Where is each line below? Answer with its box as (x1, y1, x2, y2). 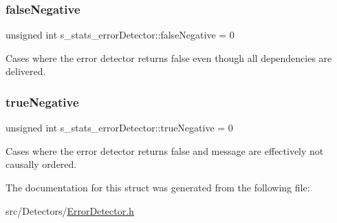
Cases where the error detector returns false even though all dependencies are (6, 50, 332, 65)
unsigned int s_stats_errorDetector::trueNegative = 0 (6, 120, 233, 135)
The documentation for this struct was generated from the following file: (6, 180, 310, 194)
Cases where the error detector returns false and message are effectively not (6, 143, 324, 158)
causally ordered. (6, 157, 77, 171)
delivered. (6, 64, 46, 78)
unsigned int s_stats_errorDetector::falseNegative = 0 (6, 28, 235, 42)
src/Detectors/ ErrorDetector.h (6, 203, 134, 217)
